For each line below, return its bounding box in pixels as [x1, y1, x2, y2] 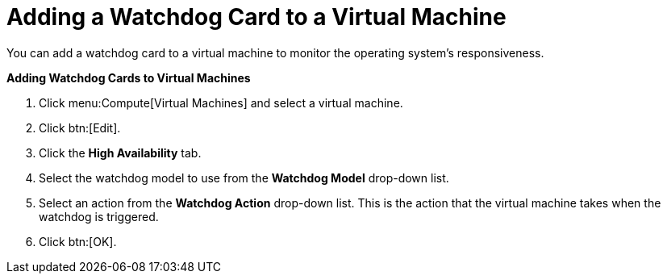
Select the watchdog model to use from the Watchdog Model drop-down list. [39, 170, 449, 185]
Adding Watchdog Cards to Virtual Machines [6, 70, 251, 85]
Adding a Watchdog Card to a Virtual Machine [6, 3, 507, 31]
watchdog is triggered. [39, 209, 159, 224]
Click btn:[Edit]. [39, 120, 121, 135]
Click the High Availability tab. [39, 145, 202, 160]
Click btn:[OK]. [39, 234, 117, 249]
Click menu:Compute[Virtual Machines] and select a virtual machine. [39, 95, 403, 110]
